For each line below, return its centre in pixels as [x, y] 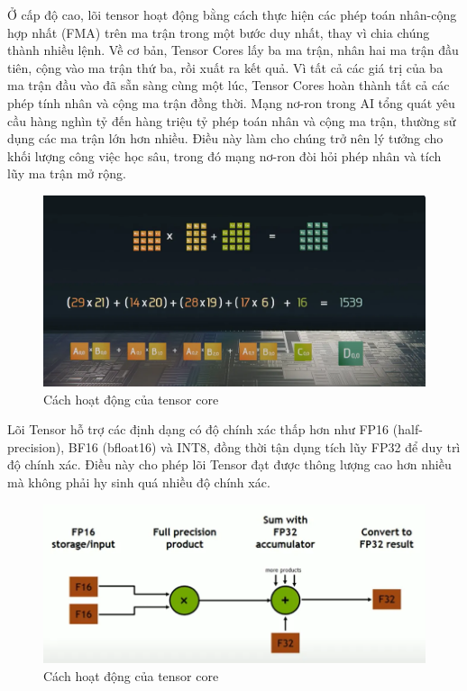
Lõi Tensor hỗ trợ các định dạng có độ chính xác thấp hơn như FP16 [198, 429]
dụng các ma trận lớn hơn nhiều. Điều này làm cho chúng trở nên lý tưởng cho [225, 138]
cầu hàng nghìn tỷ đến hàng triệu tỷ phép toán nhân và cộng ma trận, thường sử [232, 120]
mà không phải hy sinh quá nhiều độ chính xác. [139, 482]
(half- [407, 429]
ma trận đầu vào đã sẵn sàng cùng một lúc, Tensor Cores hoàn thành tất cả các [229, 85]
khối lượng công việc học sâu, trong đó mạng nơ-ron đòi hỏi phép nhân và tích [224, 155]
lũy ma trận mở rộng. [67, 173]
